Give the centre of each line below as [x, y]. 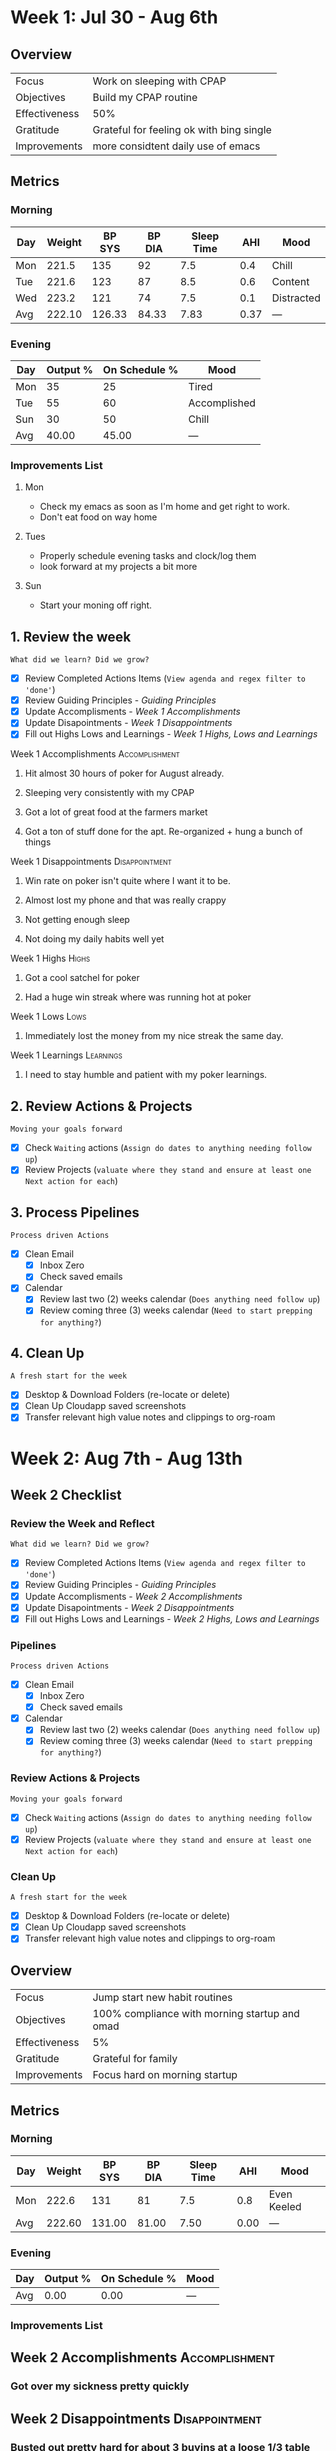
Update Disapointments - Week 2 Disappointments [129, 1607]
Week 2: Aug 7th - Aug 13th [126, 1458]
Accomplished [222, 403]
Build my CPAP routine [145, 97]
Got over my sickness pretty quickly [100, 2386]
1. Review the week [71, 636]
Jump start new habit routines [162, 1998]
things [38, 842]
